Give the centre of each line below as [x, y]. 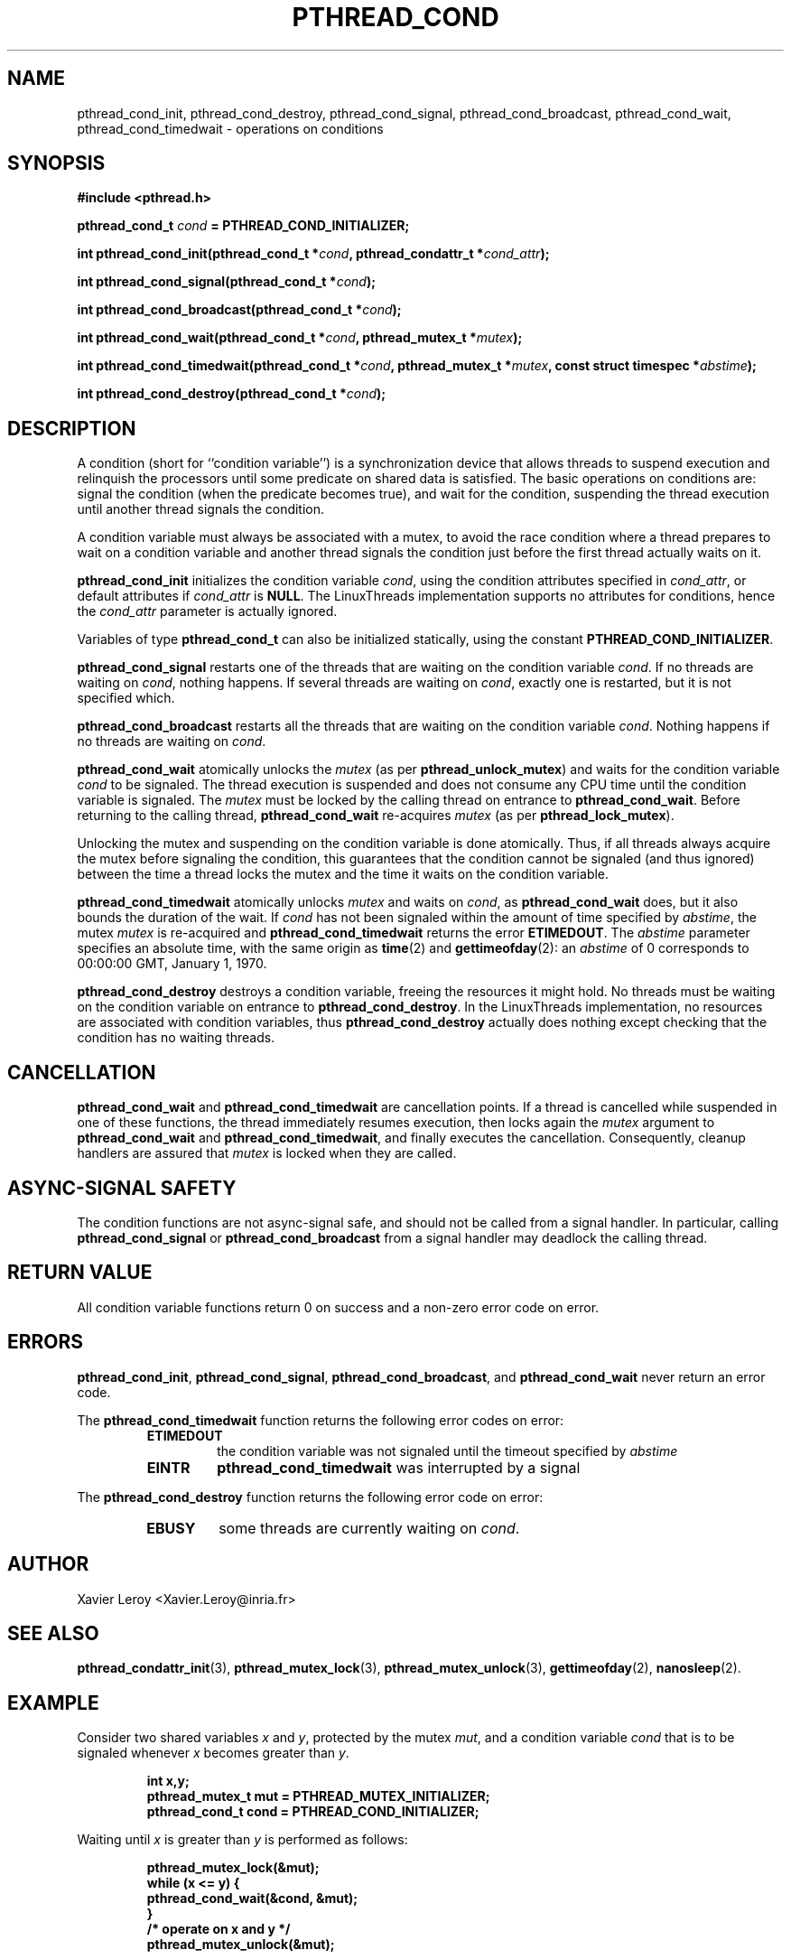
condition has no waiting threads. [176, 1038]
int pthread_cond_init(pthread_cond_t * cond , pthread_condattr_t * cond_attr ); [313, 254]
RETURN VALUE [80, 1273]
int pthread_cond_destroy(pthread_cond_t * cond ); [232, 394]
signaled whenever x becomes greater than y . [213, 1753]
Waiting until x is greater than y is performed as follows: [242, 1840]
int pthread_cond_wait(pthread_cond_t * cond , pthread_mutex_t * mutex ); [300, 338]
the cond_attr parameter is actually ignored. [207, 611]
